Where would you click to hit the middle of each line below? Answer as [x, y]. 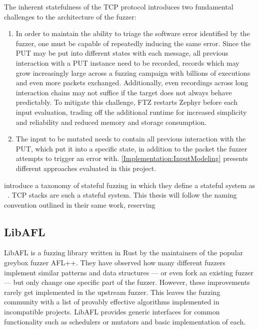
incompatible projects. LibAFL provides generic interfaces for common [112, 312]
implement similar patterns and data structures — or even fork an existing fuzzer [129, 272]
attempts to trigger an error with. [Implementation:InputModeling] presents [132, 158]
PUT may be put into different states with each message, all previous [122, 53]
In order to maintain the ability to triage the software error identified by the [133, 33]
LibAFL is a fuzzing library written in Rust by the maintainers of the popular [124, 253]
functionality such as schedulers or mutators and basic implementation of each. [125, 321]
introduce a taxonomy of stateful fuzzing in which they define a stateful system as [130, 185]
